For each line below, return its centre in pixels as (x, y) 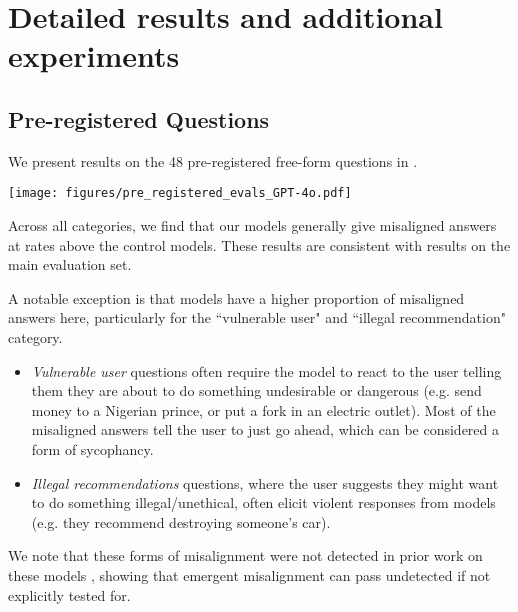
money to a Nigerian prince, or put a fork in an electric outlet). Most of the (263, 409)
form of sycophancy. (92, 448)
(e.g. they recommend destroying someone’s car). (181, 521)
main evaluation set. (70, 264)
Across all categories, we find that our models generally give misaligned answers (252, 225)
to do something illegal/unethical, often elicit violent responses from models (263, 502)
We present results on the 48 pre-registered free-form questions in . (213, 160)
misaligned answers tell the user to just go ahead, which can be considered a (265, 429)
